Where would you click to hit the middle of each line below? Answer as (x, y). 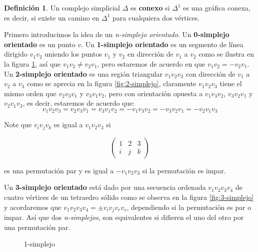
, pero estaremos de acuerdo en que (151, 63)
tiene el (231, 83)
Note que (18, 124)
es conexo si (150, 8)
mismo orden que (30, 93)
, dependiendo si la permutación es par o (189, 207)
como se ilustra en (226, 54)
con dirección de (210, 73)
